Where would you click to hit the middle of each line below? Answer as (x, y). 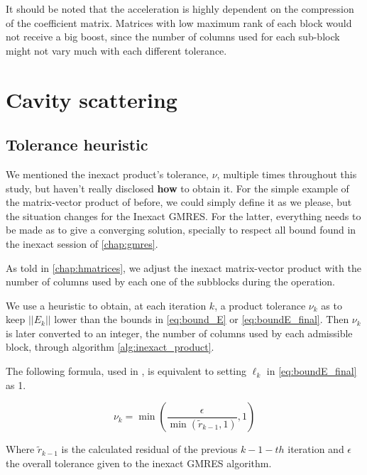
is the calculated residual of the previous (149, 449)
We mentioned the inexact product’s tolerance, (107, 174)
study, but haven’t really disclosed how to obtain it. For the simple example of (177, 188)
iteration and (316, 449)
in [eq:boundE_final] (312, 371)
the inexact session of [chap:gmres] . (82, 243)
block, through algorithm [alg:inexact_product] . (110, 347)
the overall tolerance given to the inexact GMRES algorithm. (139, 463)
